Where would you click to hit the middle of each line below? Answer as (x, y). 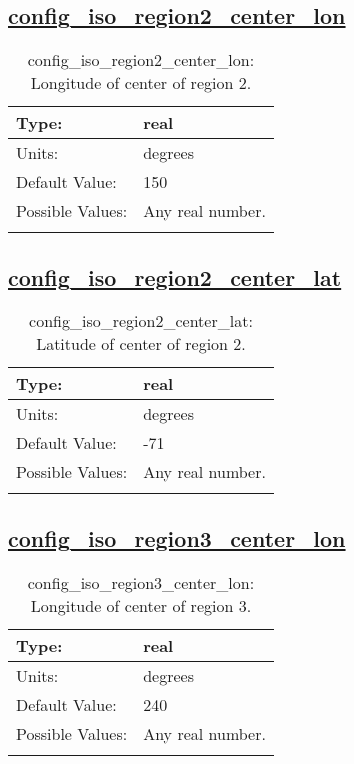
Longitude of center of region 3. (141, 605)
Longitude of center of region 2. (141, 83)
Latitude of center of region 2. (141, 344)
